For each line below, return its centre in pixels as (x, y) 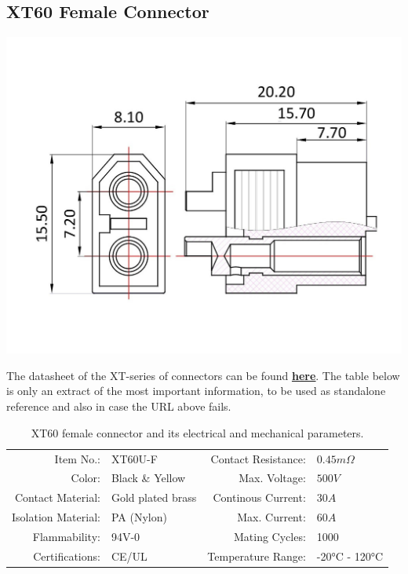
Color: (86, 478)
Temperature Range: (257, 556)
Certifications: (67, 556)
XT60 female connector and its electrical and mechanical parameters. (197, 432)
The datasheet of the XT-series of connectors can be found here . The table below (203, 375)
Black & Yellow (148, 478)
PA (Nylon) (139, 517)
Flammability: (66, 536)
